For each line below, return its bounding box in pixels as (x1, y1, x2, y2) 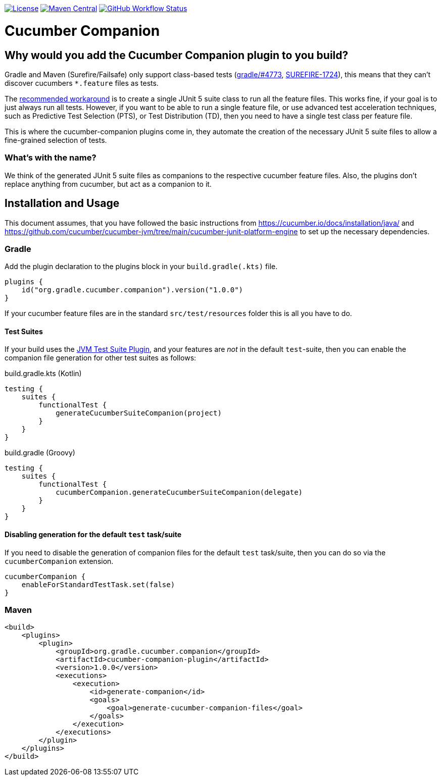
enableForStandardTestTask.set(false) (21, 580, 175, 589)
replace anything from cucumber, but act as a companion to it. (5, 179, 212, 188)
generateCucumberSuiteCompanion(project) (56, 409, 222, 418)
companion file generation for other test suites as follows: (5, 353, 197, 362)
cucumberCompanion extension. (5, 556, 114, 565)
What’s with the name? (5, 152, 96, 163)
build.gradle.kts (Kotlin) (5, 369, 82, 378)
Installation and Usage (5, 197, 120, 210)
